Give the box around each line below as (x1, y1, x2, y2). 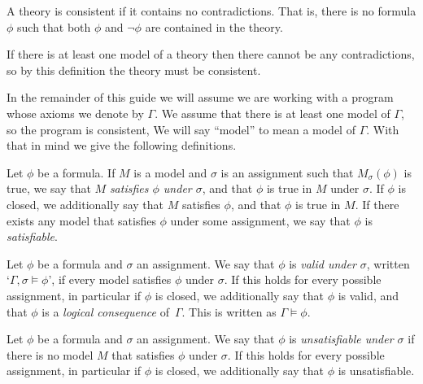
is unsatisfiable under (289, 330, 394, 347)
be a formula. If (37, 164, 116, 181)
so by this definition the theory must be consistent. (7, 61, 261, 78)
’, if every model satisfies (48, 271, 172, 288)
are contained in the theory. (145, 18, 283, 35)
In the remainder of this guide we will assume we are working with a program (7, 89, 394, 106)
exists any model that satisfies (7, 212, 156, 229)
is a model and (133, 164, 207, 181)
